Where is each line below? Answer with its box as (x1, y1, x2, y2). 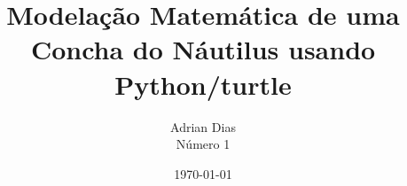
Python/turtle (114, 66, 292, 102)
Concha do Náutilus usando (30, 31, 376, 67)
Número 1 (176, 135, 231, 153)
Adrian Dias (170, 117, 236, 136)
